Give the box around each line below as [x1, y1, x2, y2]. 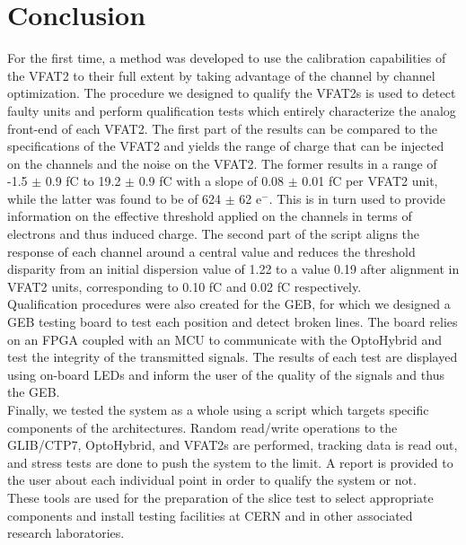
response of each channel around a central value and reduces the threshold [7, 242, 416, 260]
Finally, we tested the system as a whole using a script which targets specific [7, 400, 429, 418]
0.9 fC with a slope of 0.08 [138, 171, 285, 190]
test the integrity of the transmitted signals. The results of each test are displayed [7, 347, 458, 366]
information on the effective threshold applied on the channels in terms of [7, 207, 412, 225]
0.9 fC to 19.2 [45, 171, 121, 190]
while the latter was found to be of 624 [7, 189, 222, 207]
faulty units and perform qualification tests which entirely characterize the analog [7, 101, 456, 119]
